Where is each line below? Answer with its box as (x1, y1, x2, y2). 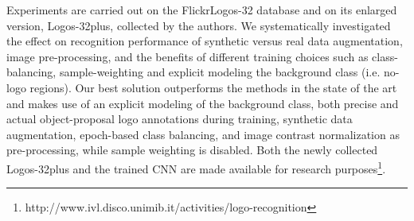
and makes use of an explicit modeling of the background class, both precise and (6, 95, 399, 111)
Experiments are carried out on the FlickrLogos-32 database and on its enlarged (6, 2, 397, 17)
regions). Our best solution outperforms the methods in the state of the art (29, 79, 397, 95)
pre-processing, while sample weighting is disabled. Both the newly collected (6, 142, 378, 158)
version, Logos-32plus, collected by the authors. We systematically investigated (6, 17, 391, 33)
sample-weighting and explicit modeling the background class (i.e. (59, 64, 381, 80)
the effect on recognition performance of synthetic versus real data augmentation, (6, 33, 403, 49)
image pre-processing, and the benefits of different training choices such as (6, 48, 369, 64)
